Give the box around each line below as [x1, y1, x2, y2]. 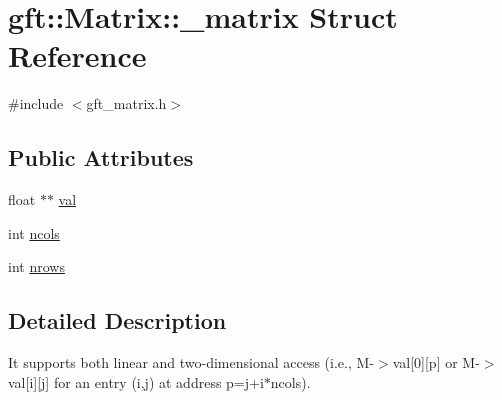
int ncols [8, 222, 60, 243]
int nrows [8, 256, 65, 277]
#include [8, 93, 64, 114]
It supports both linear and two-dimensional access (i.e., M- [8, 352, 375, 373]
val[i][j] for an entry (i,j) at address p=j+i [8, 371, 264, 392]
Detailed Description [8, 305, 227, 336]
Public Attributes [8, 142, 194, 173]
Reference [8, 35, 147, 76]
